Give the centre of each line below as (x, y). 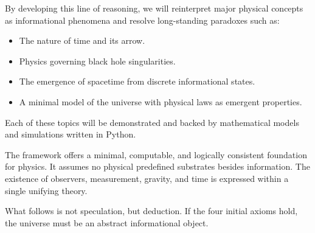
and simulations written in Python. (71, 134)
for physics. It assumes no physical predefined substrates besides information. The (157, 166)
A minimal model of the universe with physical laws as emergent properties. (161, 101)
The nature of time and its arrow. (82, 40)
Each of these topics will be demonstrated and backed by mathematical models (152, 122)
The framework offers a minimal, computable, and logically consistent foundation (156, 154)
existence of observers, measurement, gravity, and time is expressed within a (147, 178)
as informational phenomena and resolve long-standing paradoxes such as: (142, 20)
